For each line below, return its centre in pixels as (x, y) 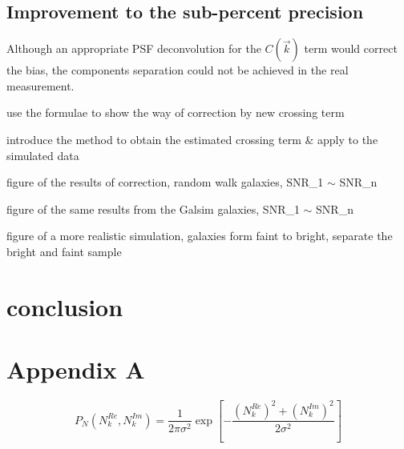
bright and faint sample (64, 251)
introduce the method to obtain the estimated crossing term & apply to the (192, 139)
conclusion (65, 306)
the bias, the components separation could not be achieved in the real (178, 70)
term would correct (351, 48)
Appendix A (76, 369)
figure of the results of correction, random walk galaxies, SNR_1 (165, 182)
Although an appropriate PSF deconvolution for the (134, 48)
